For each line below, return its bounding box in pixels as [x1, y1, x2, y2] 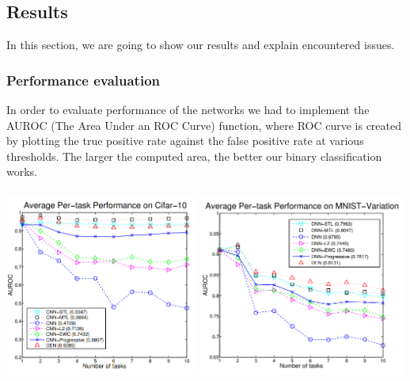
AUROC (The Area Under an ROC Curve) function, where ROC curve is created [6, 116, 402, 133]
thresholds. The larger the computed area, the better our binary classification [6, 147, 382, 164]
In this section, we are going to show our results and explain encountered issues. [6, 36, 395, 53]
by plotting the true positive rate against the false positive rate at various [6, 132, 364, 149]
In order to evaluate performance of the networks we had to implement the [6, 101, 370, 118]
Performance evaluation [6, 70, 160, 90]
